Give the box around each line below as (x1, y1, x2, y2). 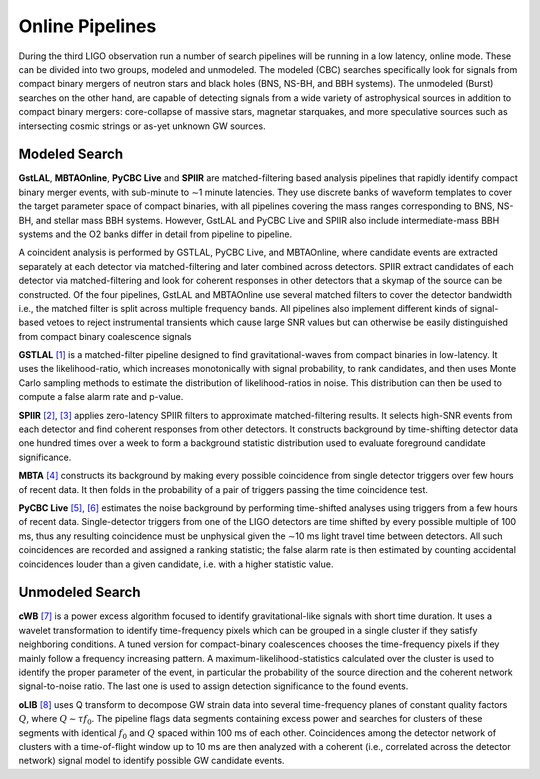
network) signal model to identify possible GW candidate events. (18, 755, 285, 767)
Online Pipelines (18, 15, 157, 37)
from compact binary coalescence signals (18, 330, 192, 342)
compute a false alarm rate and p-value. (18, 391, 184, 403)
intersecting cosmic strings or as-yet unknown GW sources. (18, 120, 266, 132)
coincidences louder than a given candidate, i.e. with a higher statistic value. (18, 558, 334, 570)
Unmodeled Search (18, 584, 141, 601)
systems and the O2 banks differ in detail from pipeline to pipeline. (18, 228, 293, 240)
